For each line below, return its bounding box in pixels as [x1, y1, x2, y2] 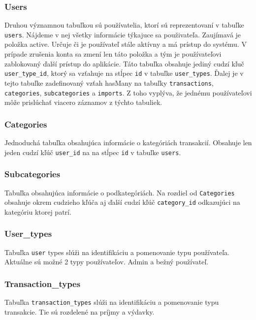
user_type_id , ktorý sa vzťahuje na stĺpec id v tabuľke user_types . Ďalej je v [4, 68, 244, 78]
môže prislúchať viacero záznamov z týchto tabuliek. [4, 97, 162, 107]
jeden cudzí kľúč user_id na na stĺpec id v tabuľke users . [4, 147, 181, 157]
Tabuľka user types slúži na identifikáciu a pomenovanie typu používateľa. [4, 247, 230, 257]
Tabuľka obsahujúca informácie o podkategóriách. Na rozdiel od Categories [4, 187, 235, 197]
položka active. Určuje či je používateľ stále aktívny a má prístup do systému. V [4, 39, 247, 49]
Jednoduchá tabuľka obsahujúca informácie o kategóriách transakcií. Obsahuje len [4, 137, 252, 148]
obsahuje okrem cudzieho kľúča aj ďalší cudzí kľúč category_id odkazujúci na [4, 197, 240, 207]
